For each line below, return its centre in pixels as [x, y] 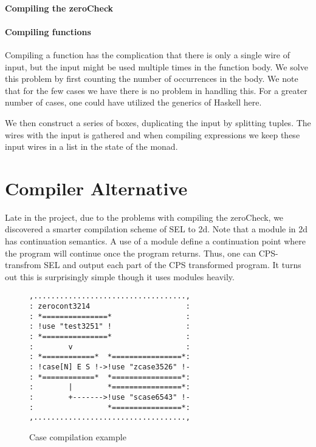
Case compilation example [78, 436]
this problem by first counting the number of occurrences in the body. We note [152, 79]
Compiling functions [48, 31]
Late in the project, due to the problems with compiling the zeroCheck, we [144, 217]
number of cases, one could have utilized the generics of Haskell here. [133, 102]
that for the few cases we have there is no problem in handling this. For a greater [156, 90]
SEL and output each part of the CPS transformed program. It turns [173, 265]
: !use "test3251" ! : [110, 327]
